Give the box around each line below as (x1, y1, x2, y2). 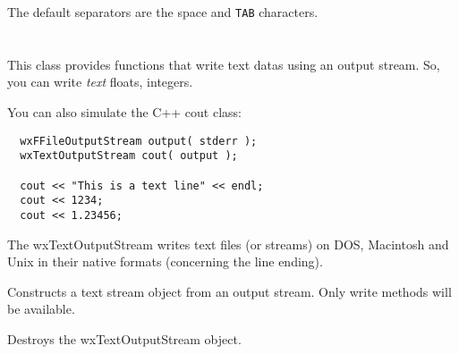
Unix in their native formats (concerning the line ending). (7, 252, 323, 271)
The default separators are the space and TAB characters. (7, 3, 319, 21)
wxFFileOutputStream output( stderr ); (20, 134, 258, 147)
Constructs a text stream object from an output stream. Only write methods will (7, 282, 452, 300)
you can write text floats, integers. (7, 72, 193, 91)
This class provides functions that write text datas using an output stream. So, (7, 55, 440, 73)
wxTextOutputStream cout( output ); (20, 149, 238, 163)
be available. (7, 299, 75, 318)
